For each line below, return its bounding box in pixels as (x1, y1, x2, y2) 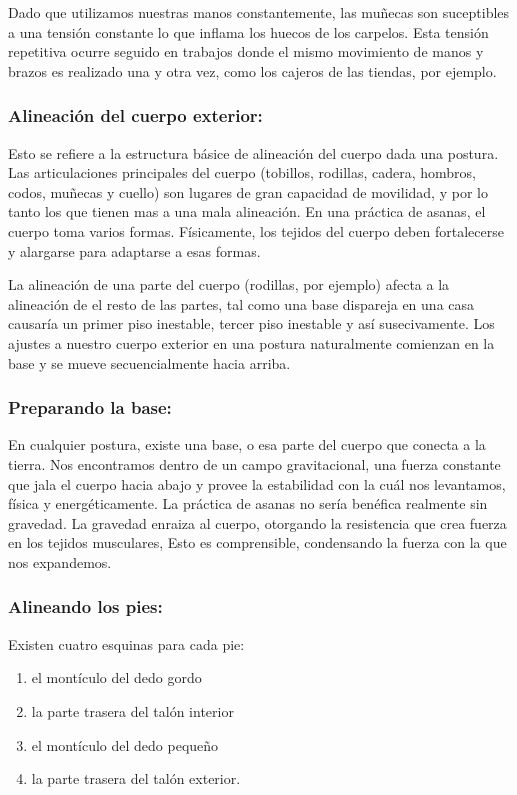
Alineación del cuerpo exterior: (8, 103, 263, 128)
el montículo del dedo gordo (31, 667, 202, 688)
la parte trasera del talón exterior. (31, 768, 241, 789)
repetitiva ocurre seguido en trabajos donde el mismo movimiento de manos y (8, 41, 484, 62)
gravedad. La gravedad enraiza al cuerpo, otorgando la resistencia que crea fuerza (8, 512, 507, 533)
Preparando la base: (8, 395, 172, 420)
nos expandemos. (8, 551, 112, 572)
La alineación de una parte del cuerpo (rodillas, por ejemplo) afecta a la (8, 274, 450, 295)
